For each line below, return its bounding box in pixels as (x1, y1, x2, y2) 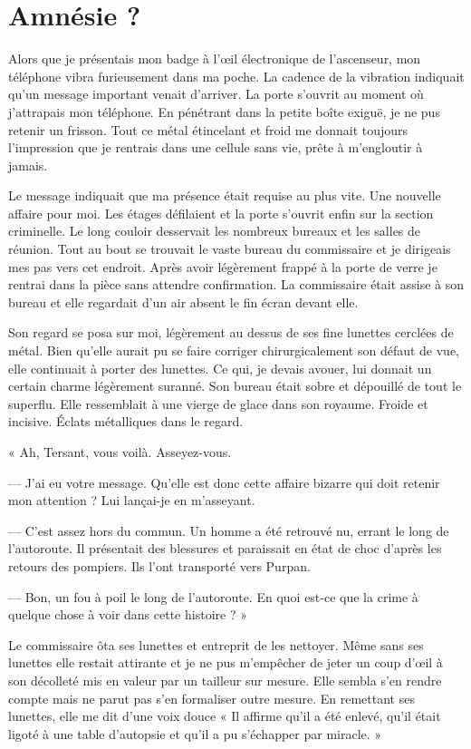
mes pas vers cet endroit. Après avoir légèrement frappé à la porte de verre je (8, 257, 437, 276)
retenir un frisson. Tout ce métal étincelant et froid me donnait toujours (8, 120, 409, 139)
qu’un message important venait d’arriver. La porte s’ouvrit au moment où (8, 84, 424, 103)
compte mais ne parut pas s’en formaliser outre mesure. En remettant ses (8, 688, 415, 707)
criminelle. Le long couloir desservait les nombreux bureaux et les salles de (8, 221, 421, 240)
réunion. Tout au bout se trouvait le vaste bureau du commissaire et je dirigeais (8, 239, 451, 258)
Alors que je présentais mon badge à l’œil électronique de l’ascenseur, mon (8, 49, 421, 68)
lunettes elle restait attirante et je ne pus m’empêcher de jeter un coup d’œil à (8, 653, 443, 672)
